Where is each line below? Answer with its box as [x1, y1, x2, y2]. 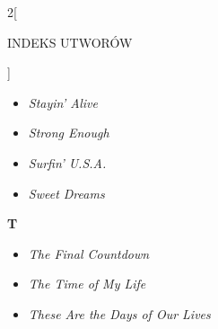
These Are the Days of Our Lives [28, 304, 211, 323]
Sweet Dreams [28, 183, 105, 202]
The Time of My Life [28, 274, 146, 293]
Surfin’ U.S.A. [28, 153, 107, 172]
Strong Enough [28, 123, 109, 142]
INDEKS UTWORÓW [7, 32, 133, 51]
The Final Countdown [28, 244, 150, 262]
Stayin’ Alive [28, 93, 98, 111]
